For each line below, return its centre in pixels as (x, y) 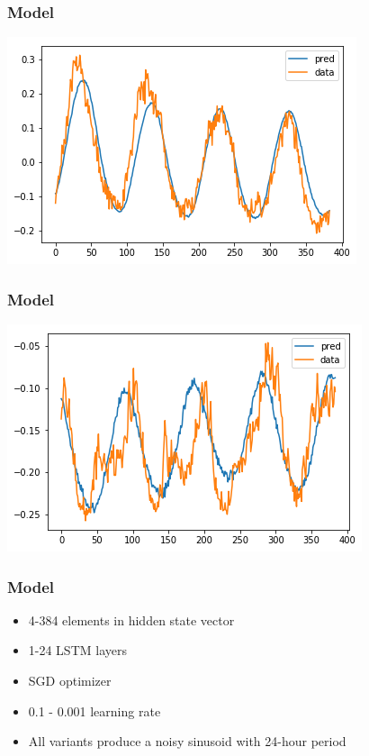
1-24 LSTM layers (77, 650)
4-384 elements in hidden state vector (131, 619)
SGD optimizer (70, 681)
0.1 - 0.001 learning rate (94, 710)
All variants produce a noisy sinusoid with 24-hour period (187, 741)
